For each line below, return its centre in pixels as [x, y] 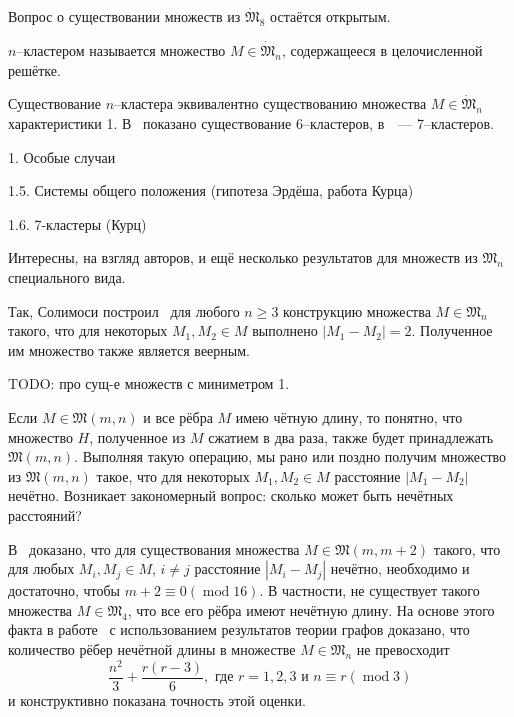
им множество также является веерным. [129, 349]
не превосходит [403, 648]
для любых [41, 568]
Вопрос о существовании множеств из [124, 16]
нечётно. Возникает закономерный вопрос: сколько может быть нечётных [231, 495]
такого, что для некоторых [88, 330]
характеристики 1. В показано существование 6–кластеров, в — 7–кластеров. [251, 123]
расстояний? [45, 514]
